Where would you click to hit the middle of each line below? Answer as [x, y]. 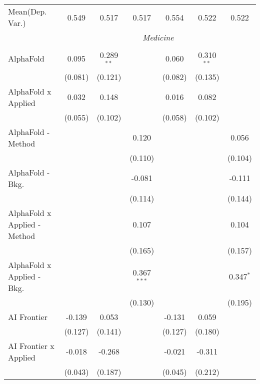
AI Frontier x [31, 345]
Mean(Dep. [27, 11]
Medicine [158, 37]
